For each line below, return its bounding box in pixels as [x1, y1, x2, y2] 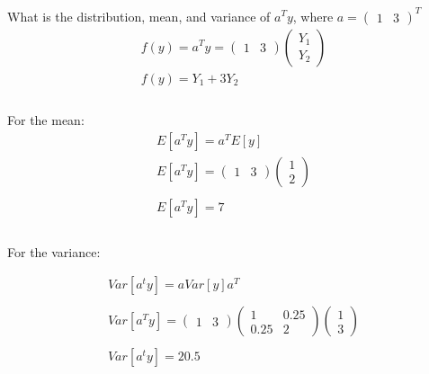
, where [292, 6, 334, 25]
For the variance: [7, 242, 101, 261]
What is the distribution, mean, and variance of [7, 6, 271, 25]
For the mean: [7, 111, 85, 129]
